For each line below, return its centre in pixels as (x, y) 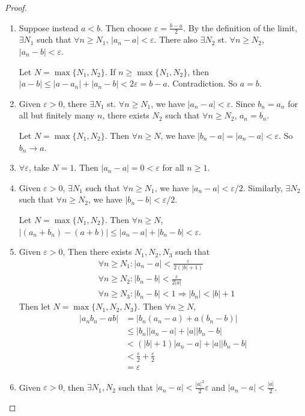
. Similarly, (263, 187)
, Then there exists (97, 252)
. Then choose (126, 27)
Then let (35, 306)
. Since (243, 103)
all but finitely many (57, 115)
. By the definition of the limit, (240, 27)
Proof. (16, 7)
